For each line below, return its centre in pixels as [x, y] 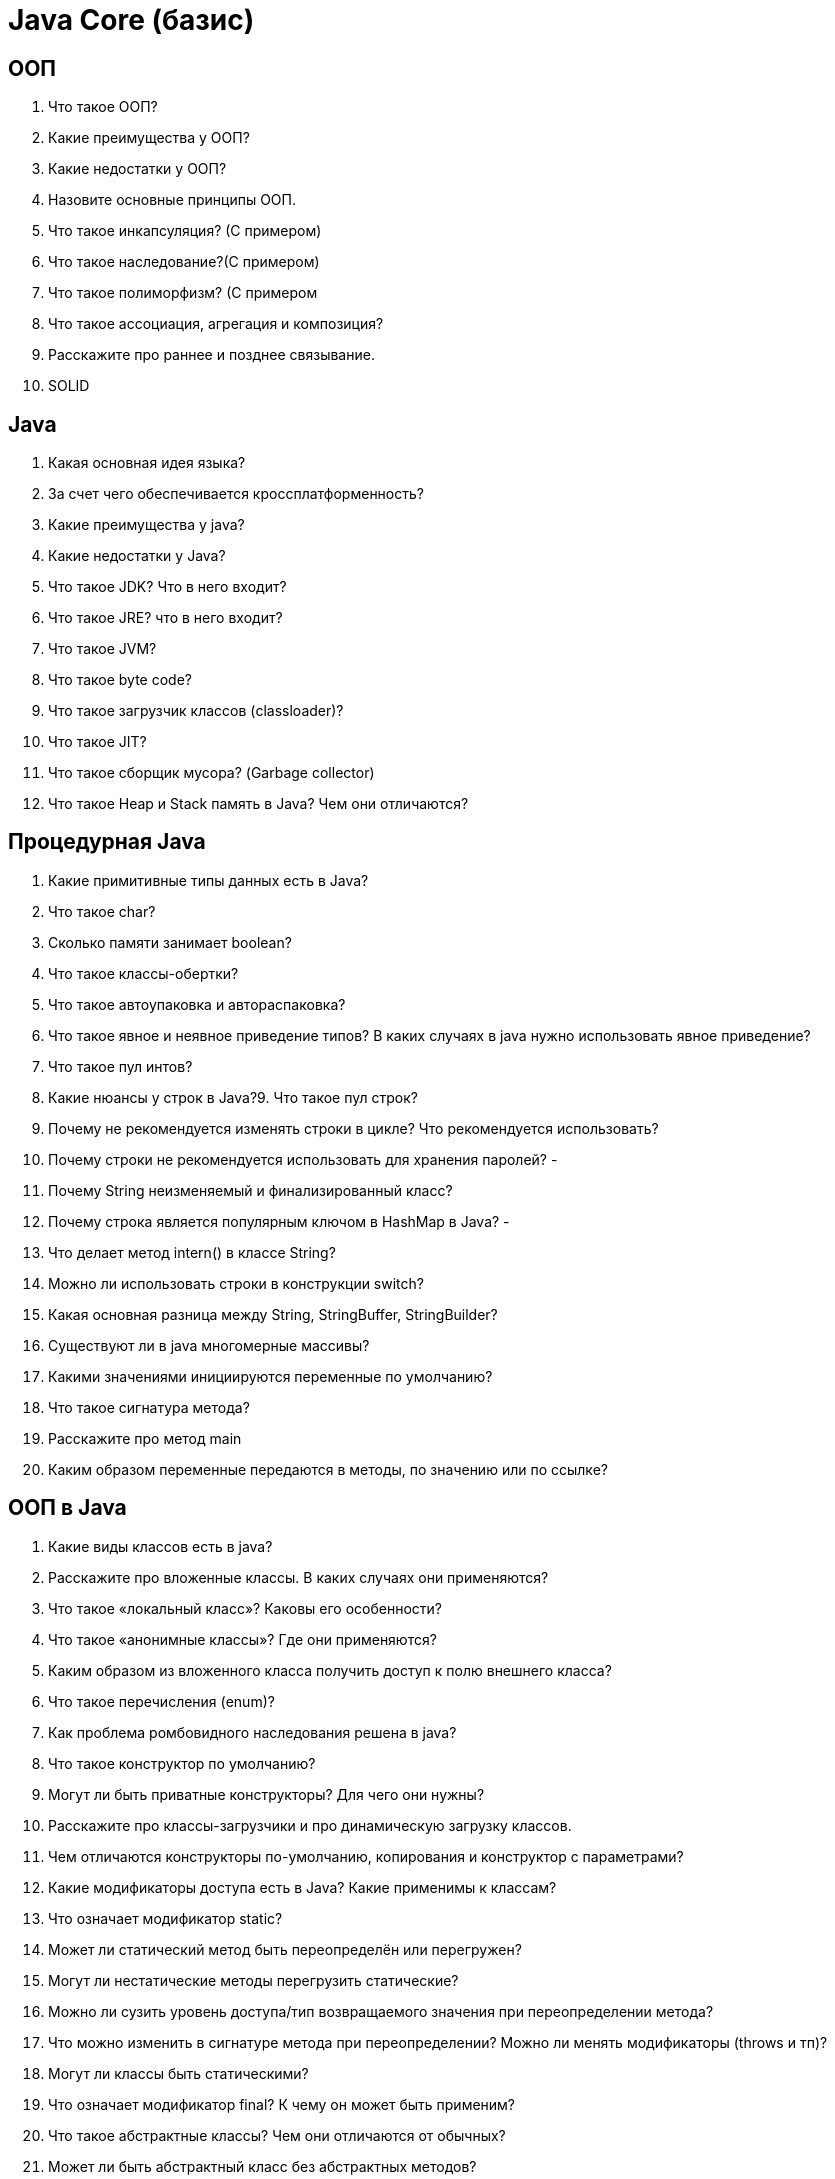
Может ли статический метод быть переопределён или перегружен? [285, 1949]
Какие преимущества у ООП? [149, 138]
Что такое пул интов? [120, 1066]
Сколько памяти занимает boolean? [170, 942]
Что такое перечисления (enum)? [161, 1701]
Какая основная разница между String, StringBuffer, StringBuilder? [273, 1314]
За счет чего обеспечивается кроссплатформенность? [236, 494]
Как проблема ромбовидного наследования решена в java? [252, 1732]
